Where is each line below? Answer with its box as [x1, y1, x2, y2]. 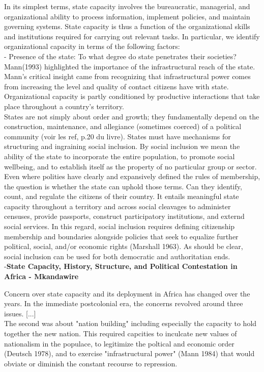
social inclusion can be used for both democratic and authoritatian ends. [4, 251, 230, 261]
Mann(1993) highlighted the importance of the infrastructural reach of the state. [4, 61, 255, 71]
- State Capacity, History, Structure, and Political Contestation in [4, 261, 238, 271]
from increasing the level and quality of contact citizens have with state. [4, 81, 229, 91]
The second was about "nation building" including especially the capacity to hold [4, 318, 257, 329]
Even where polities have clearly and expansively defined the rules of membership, [4, 171, 260, 182]
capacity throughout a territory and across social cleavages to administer [4, 201, 231, 211]
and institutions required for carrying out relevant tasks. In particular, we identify [4, 31, 260, 41]
